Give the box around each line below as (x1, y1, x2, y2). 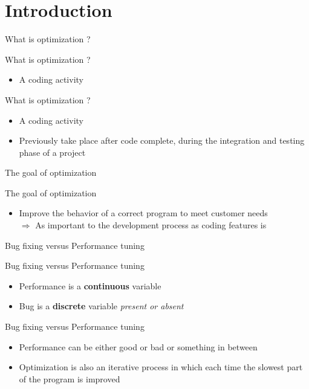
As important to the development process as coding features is (35, 219, 267, 231)
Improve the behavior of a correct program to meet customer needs (19, 207, 268, 219)
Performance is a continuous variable (19, 279, 161, 292)
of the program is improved (19, 372, 120, 385)
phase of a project (19, 146, 86, 158)
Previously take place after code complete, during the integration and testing (19, 134, 305, 147)
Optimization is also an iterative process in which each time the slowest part (19, 361, 303, 373)
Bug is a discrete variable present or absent (19, 300, 184, 312)
